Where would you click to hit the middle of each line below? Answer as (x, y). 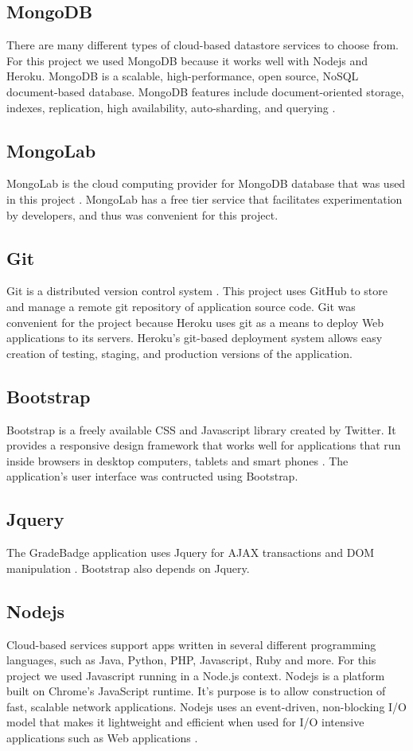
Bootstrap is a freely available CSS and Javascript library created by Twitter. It (201, 429)
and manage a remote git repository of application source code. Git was (181, 306)
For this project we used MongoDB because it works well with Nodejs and (187, 60)
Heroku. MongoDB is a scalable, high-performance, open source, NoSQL (183, 76)
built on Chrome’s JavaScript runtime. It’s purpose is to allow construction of (196, 691)
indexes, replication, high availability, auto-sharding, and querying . (171, 107)
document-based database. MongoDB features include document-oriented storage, (205, 91)
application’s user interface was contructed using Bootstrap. (152, 476)
